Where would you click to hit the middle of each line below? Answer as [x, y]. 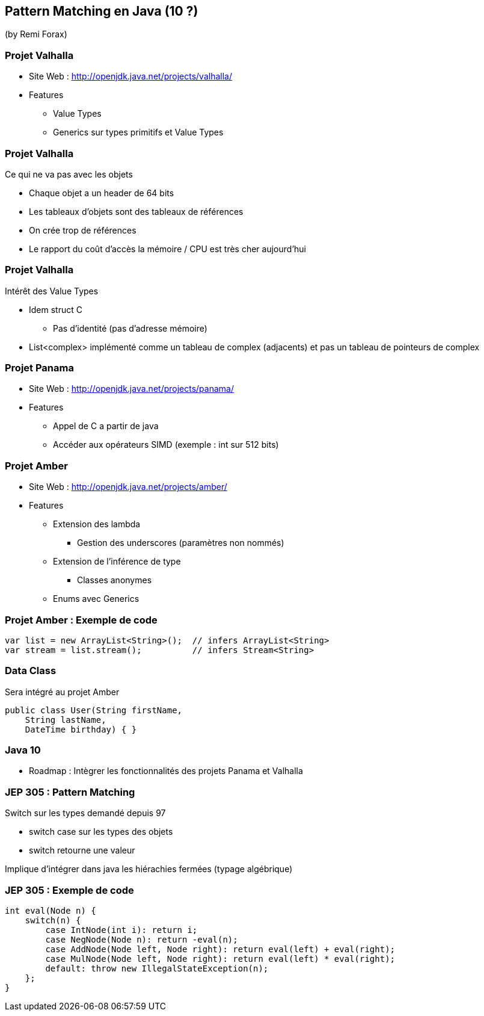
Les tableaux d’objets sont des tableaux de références [136, 211]
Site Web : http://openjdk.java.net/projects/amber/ [128, 487]
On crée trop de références [83, 230]
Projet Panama [39, 368]
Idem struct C [56, 309]
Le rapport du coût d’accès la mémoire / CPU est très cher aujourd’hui [167, 249]
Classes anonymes [115, 580]
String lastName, [66, 720]
